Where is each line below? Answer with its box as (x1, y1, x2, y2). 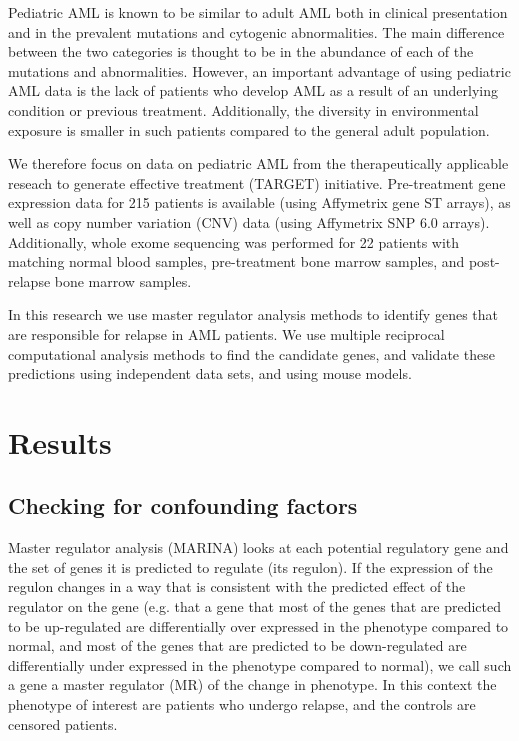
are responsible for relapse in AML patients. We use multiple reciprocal (8, 323, 445, 344)
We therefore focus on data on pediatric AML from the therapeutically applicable (8, 153, 509, 174)
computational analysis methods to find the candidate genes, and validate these (8, 343, 495, 364)
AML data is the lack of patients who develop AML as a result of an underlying (8, 80, 498, 101)
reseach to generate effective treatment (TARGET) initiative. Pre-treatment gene (8, 172, 506, 193)
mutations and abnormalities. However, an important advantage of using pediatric (8, 60, 511, 81)
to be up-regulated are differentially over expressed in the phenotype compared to (8, 615, 509, 636)
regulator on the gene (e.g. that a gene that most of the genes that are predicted (8, 596, 501, 617)
